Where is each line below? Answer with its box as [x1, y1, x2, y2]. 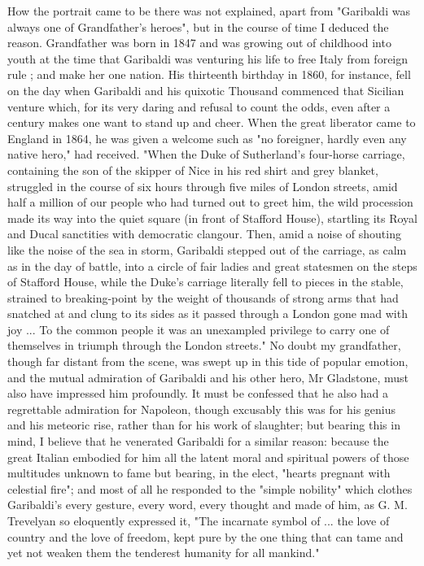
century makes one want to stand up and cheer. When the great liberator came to [7, 114, 416, 131]
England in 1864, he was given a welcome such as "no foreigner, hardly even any [7, 129, 407, 146]
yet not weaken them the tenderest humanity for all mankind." [7, 544, 320, 561]
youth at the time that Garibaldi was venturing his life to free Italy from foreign [7, 50, 409, 67]
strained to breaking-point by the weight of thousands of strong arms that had [7, 289, 399, 306]
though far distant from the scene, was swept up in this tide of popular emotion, [7, 353, 409, 370]
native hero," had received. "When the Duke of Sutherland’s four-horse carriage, [7, 146, 405, 163]
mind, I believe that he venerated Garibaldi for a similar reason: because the [7, 433, 389, 450]
